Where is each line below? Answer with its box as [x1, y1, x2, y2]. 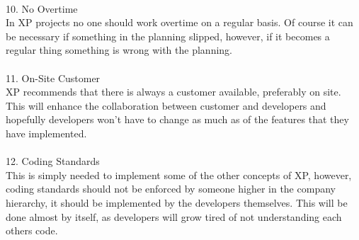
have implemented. [6, 125, 87, 140]
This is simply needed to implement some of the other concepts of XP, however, [6, 167, 352, 182]
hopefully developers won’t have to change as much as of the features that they [6, 112, 349, 127]
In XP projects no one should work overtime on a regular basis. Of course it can [6, 15, 353, 30]
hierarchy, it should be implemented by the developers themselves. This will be [6, 195, 348, 210]
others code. [6, 223, 58, 238]
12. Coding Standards [6, 154, 100, 168]
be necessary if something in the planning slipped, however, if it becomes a [6, 28, 330, 43]
